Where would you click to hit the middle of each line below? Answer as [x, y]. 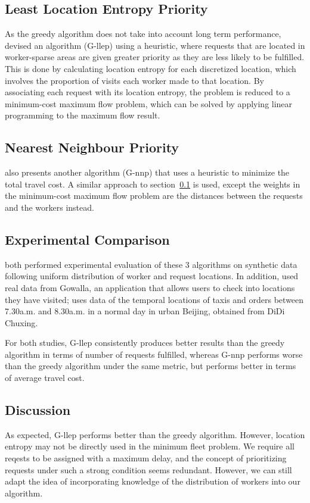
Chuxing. [21, 322]
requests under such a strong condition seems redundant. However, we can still [148, 469]
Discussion [38, 410]
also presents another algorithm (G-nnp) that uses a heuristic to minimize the [147, 172]
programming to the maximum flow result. [83, 115]
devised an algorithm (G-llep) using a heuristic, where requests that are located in [155, 45]
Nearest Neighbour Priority [92, 147]
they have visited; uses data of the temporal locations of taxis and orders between [154, 299]
